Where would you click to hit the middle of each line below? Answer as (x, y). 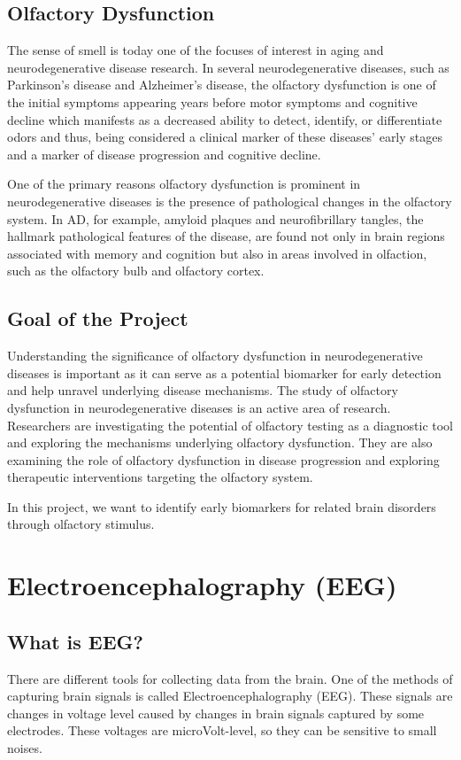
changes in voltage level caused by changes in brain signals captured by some (216, 713)
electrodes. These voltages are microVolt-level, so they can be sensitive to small (222, 730)
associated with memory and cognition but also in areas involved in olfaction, (217, 253)
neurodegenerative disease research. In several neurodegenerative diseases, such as (228, 67)
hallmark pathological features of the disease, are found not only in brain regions (226, 236)
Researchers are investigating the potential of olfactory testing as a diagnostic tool (230, 425)
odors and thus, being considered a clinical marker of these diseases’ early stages (225, 137)
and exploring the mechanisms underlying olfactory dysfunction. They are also (220, 442)
